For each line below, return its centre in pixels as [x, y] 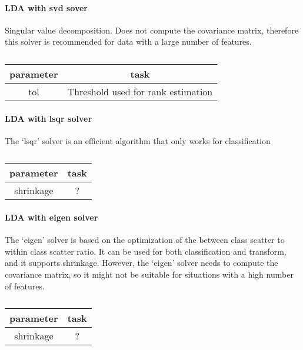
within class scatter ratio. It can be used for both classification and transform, [146, 251]
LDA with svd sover [46, 7]
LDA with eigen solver [51, 217]
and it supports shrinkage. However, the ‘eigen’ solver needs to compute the [141, 263]
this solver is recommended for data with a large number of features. [128, 41]
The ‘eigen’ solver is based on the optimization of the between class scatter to [145, 240]
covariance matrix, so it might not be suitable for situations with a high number [149, 274]
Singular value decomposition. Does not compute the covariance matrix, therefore [152, 30]
